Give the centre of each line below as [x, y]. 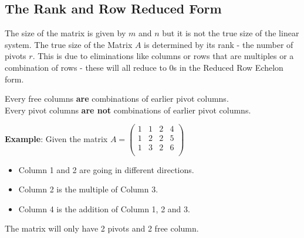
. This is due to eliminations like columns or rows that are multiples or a [163, 56]
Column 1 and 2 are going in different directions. [106, 169]
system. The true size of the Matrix [69, 44]
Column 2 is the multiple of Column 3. [88, 189]
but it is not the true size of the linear [231, 33]
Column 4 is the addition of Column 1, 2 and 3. [104, 208]
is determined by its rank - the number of [219, 44]
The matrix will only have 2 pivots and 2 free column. [102, 228]
